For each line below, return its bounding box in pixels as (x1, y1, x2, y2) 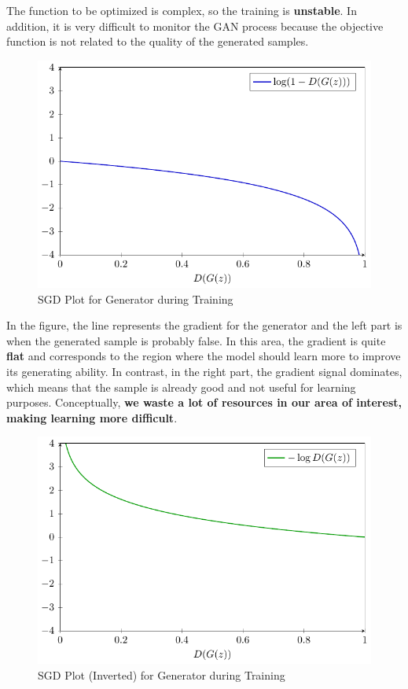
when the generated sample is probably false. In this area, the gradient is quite (6, 332, 386, 348)
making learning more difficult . (6, 409, 178, 426)
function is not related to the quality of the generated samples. (6, 33, 309, 50)
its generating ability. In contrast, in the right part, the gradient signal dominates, (6, 363, 402, 379)
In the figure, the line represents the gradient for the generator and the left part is (6, 317, 402, 333)
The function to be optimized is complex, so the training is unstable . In (6, 2, 357, 18)
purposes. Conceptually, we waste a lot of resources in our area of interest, (6, 394, 402, 411)
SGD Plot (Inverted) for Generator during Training (38, 667, 285, 683)
